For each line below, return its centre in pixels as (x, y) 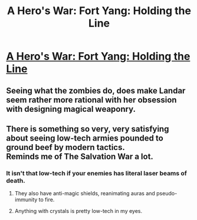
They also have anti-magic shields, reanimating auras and (85, 194)
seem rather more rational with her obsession (91, 100)
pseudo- (167, 194)
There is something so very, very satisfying (88, 129)
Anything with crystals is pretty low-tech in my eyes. (78, 211)
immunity (26, 200)
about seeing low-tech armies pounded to (85, 138)
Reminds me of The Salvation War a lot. (80, 156)
